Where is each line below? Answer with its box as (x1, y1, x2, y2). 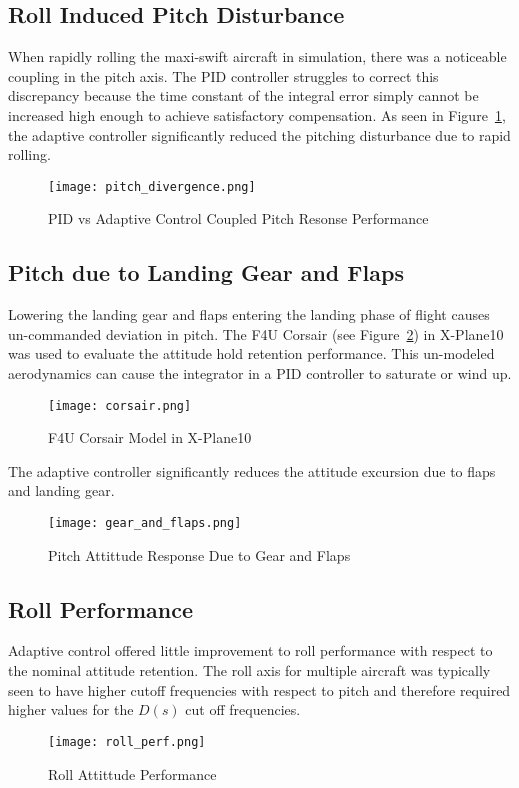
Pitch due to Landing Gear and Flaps (8, 257, 404, 288)
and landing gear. (8, 480, 115, 501)
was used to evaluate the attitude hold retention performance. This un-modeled (8, 343, 495, 364)
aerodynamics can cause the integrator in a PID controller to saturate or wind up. (8, 363, 512, 383)
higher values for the (8, 699, 134, 720)
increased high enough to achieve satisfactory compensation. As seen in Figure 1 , (8, 104, 506, 125)
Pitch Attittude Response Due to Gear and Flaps (48, 544, 351, 565)
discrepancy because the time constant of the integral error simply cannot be (8, 85, 479, 106)
